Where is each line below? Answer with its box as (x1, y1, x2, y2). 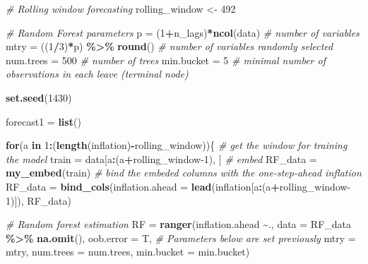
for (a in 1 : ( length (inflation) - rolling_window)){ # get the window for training (6, 138, 348, 152)
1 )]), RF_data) (6, 193, 71, 208)
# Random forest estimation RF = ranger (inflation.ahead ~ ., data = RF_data (6, 217, 352, 232)
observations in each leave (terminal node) (6, 66, 189, 81)
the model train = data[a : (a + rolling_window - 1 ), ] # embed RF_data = (6, 151, 317, 166)
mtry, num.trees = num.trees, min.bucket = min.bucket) (6, 244, 250, 259)
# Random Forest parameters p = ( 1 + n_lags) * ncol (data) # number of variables (6, 25, 360, 40)
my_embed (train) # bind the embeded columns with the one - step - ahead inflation (6, 165, 362, 180)
